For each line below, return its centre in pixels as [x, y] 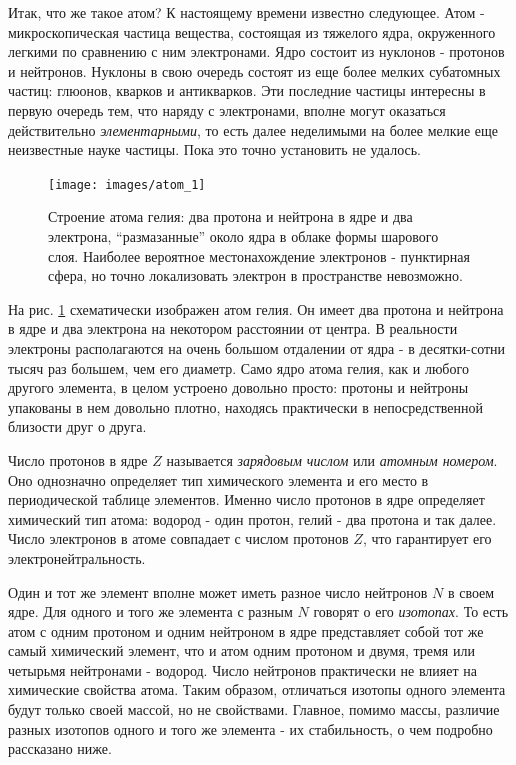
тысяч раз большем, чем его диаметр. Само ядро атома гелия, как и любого [238, 367]
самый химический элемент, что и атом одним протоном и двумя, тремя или [241, 650]
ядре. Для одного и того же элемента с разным [150, 611]
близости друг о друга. [77, 426]
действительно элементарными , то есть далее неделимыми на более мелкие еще [253, 129]
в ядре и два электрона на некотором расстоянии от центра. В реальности [233, 328]
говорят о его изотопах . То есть [411, 611]
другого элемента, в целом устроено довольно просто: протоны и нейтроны [238, 387]
